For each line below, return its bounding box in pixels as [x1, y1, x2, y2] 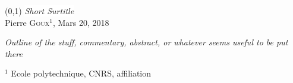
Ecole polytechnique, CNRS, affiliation [11, 67, 152, 79]
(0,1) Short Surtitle [5, 5, 74, 16]
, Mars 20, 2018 [52, 16, 109, 28]
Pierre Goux [5, 16, 50, 28]
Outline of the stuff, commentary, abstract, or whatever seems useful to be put [5, 36, 288, 48]
